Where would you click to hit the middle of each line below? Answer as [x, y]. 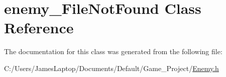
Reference [39, 28]
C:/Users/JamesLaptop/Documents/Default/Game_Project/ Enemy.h [111, 68]
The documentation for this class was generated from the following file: [113, 51]
